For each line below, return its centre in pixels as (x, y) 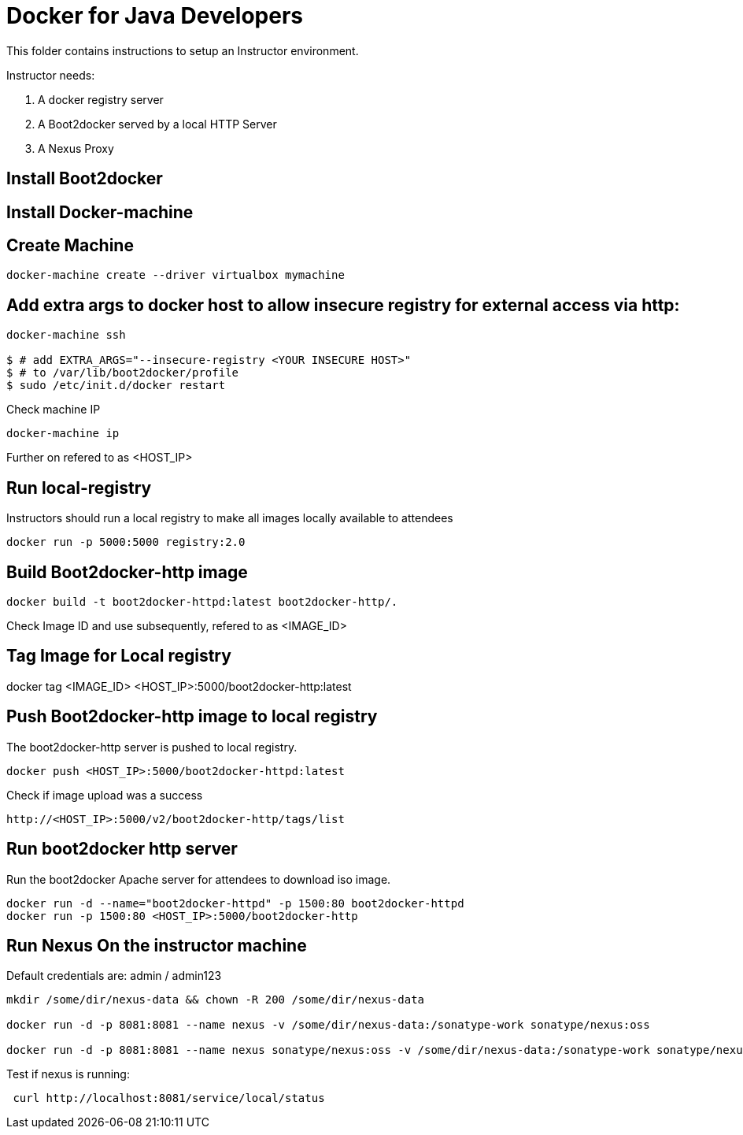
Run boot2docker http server (122, 849)
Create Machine (70, 246)
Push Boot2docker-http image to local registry (192, 717)
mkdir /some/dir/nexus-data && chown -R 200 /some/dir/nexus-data (216, 1000)
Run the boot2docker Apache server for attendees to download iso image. (199, 879)
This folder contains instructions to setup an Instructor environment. (183, 50)
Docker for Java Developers (155, 16)
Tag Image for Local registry (119, 656)
